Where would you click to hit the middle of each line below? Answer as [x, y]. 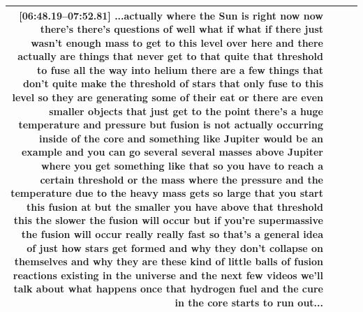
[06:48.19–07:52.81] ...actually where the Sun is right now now [171, 15]
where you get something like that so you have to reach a [182, 166]
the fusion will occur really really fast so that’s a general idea [172, 234]
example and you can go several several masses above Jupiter [172, 152]
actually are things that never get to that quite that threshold [170, 56]
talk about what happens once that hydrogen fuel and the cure [168, 289]
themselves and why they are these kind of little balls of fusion [169, 261]
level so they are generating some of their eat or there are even [168, 97]
